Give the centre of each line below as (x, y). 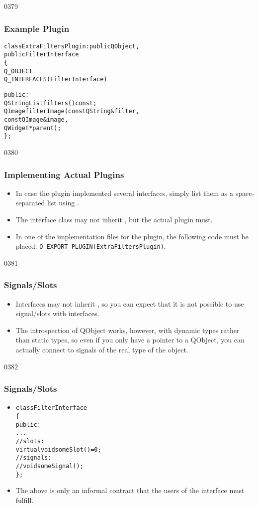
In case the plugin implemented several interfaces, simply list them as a (125, 193)
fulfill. (25, 500)
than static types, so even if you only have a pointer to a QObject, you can (130, 340)
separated (30, 203)
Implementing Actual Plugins (64, 174)
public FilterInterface (42, 55)
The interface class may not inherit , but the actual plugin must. (114, 220)
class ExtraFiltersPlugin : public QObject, (72, 46)
